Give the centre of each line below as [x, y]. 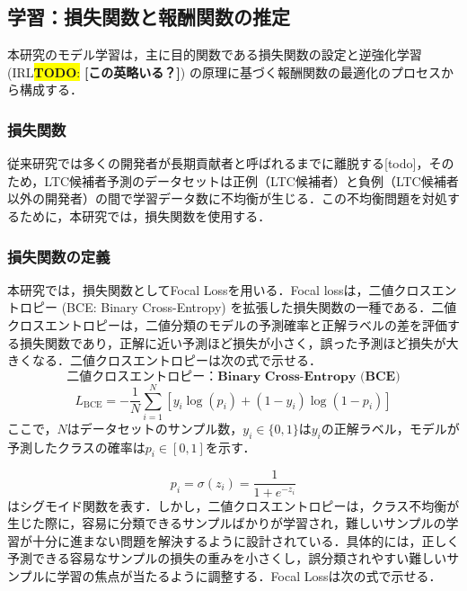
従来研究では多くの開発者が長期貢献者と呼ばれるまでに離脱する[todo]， [218, 163]
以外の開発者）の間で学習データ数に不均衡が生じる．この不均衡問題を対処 [227, 198]
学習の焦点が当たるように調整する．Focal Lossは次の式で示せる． [249, 575]
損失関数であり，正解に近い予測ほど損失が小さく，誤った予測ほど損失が [233, 342]
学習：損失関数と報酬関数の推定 [149, 17]
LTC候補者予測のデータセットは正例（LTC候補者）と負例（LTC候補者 [251, 180]
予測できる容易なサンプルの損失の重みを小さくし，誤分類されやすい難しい [227, 558]
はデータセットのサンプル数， [155, 428]
